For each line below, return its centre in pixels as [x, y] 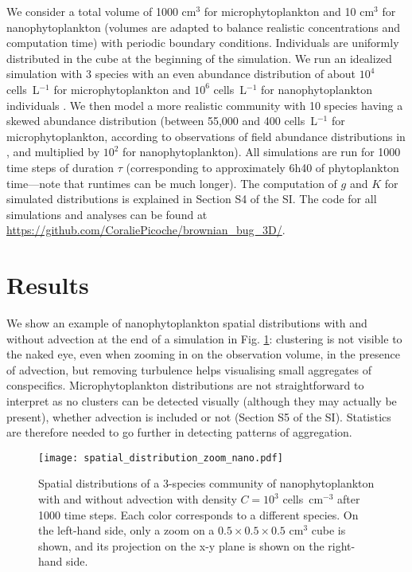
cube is [328, 530]
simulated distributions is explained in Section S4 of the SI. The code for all [192, 199]
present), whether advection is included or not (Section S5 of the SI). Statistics [199, 416]
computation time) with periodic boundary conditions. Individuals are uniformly [203, 43]
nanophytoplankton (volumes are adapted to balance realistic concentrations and [204, 27]
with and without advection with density [138, 499]
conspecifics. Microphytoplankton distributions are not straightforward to [185, 385]
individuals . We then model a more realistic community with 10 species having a [205, 105]
